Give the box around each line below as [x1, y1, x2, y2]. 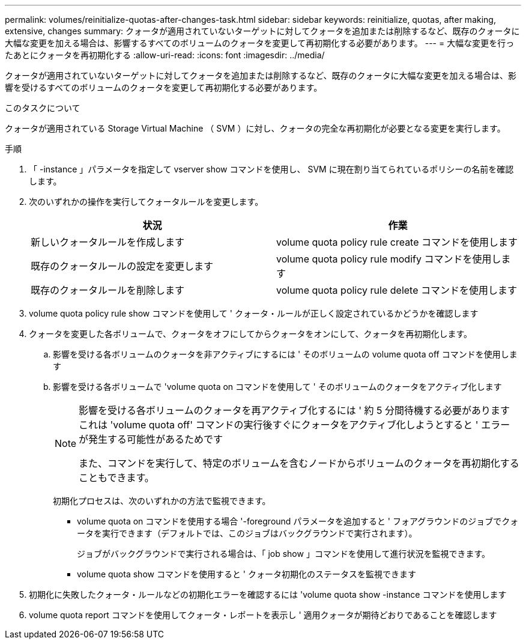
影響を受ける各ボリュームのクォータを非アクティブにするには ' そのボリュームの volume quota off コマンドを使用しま [53, 349, 518, 359]
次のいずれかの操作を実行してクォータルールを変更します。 [29, 196, 264, 207]
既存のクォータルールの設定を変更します [31, 260, 214, 272]
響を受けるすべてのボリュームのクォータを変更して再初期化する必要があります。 [5, 82, 322, 93]
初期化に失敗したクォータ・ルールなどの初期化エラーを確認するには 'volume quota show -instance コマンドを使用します [29, 589, 507, 600]
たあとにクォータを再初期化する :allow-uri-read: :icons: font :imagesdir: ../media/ [5, 50, 325, 60]
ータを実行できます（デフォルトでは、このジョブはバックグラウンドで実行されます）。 [77, 528, 417, 538]
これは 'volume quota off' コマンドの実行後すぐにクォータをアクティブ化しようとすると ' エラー [79, 419, 510, 431]
